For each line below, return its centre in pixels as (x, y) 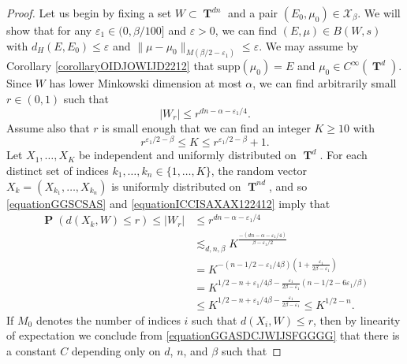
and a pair (253, 13)
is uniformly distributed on (176, 186)
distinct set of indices (58, 170)
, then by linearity (357, 319)
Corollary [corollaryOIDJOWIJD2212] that (110, 66)
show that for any (49, 30)
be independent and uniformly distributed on (187, 155)
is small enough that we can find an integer (206, 127)
